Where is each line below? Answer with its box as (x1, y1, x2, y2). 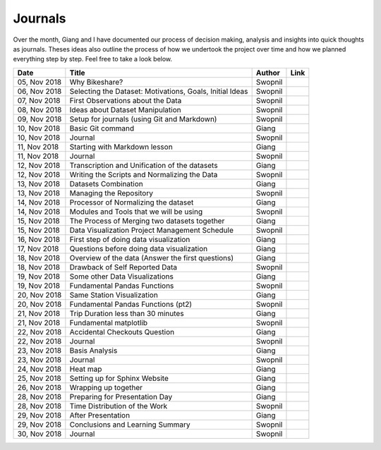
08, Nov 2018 (17, 104, 62, 114)
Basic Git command (69, 123, 134, 133)
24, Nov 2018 (17, 364, 62, 374)
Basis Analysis (69, 346, 118, 355)
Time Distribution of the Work (69, 401, 168, 411)
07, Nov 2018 (17, 95, 61, 105)
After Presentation (69, 410, 131, 420)
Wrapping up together (69, 382, 143, 392)
